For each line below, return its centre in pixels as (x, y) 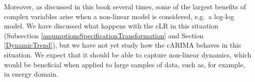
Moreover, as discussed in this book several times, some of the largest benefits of (125, 6)
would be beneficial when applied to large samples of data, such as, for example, (125, 64)
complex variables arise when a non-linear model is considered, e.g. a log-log (119, 16)
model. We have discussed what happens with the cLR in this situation (111, 26)
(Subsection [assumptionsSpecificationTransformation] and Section (104, 35)
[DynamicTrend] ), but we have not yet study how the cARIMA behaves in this (123, 45)
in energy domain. (31, 74)
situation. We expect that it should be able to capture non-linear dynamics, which (128, 54)
